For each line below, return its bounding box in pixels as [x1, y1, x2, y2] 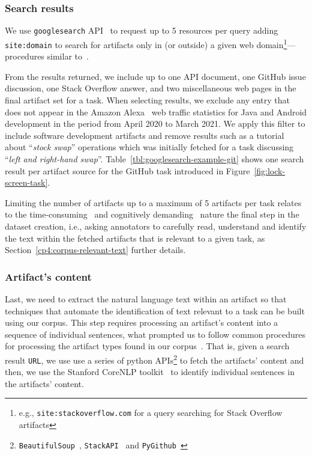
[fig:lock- [254, 164, 286, 177]
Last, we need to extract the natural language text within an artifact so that [5, 292, 287, 305]
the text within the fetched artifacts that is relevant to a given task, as [5, 231, 265, 244]
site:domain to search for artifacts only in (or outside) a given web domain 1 [5, 36, 287, 50]
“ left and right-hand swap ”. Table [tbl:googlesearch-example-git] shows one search [5, 152, 304, 165]
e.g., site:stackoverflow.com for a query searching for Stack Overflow [19, 406, 283, 419]
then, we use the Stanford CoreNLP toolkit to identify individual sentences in [5, 365, 295, 378]
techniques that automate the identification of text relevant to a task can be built [5, 304, 305, 317]
